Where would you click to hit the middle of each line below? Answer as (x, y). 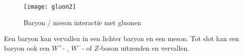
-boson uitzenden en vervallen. (144, 48)
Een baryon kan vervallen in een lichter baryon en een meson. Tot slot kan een (122, 38)
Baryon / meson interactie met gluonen (82, 22)
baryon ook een (27, 48)
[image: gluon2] (50, 7)
